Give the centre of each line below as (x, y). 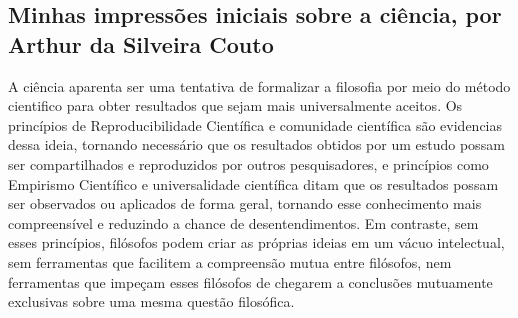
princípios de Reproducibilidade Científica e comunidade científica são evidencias (255, 124)
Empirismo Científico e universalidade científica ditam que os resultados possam (253, 183)
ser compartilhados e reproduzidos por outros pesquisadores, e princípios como (248, 163)
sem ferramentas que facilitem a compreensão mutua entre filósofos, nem (230, 261)
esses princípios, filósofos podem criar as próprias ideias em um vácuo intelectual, (256, 242)
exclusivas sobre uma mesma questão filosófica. (151, 301)
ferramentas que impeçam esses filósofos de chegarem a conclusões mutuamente (250, 281)
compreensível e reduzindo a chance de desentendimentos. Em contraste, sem (243, 222)
